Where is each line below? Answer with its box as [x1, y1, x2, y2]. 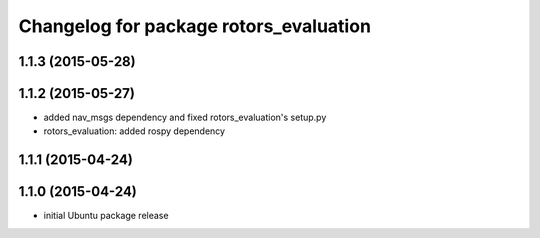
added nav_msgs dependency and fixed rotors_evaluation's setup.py [43, 111, 327, 124]
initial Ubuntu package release [43, 210, 169, 222]
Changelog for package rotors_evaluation [18, 15, 372, 37]
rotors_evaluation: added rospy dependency [43, 125, 225, 137]
